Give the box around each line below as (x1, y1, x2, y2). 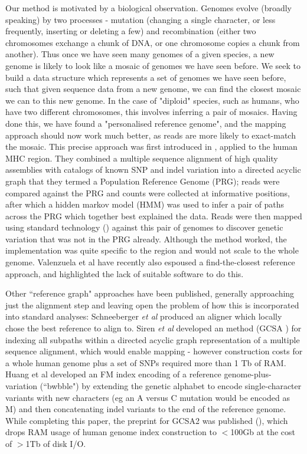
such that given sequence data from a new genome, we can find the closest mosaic (5, 83, 301, 95)
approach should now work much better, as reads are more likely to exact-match (5, 129, 296, 141)
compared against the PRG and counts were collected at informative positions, (5, 186, 290, 199)
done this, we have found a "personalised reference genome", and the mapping (5, 117, 286, 129)
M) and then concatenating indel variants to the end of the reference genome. (5, 403, 286, 415)
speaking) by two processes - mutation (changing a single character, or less (5, 13, 276, 25)
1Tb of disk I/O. (25, 437, 86, 449)
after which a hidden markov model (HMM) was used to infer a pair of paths (5, 198, 285, 210)
